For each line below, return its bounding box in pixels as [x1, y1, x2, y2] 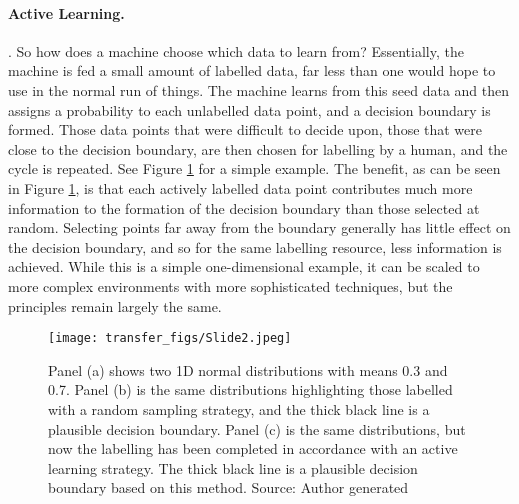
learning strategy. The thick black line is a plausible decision [48, 457, 418, 478]
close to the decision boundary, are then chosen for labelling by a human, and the [8, 138, 508, 159]
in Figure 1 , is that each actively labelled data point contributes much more [8, 177, 473, 198]
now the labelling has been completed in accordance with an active [48, 438, 458, 459]
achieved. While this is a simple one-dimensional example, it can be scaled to [8, 256, 480, 277]
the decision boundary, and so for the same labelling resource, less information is [8, 236, 502, 257]
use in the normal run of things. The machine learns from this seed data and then [8, 79, 510, 100]
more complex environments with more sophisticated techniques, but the [8, 275, 453, 296]
